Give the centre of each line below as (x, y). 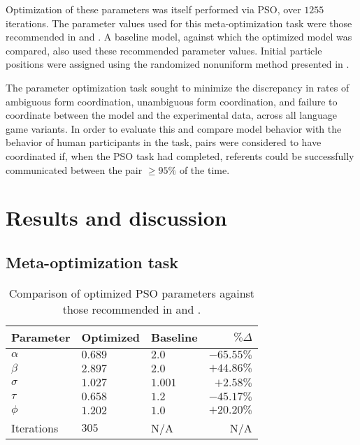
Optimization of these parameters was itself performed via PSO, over (153, 9)
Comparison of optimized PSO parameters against (132, 293)
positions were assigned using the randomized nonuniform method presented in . (178, 64)
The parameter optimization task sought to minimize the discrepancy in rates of (178, 87)
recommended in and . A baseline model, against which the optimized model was (179, 37)
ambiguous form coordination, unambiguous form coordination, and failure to (172, 101)
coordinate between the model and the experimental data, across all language (171, 115)
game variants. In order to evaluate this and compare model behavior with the (174, 128)
